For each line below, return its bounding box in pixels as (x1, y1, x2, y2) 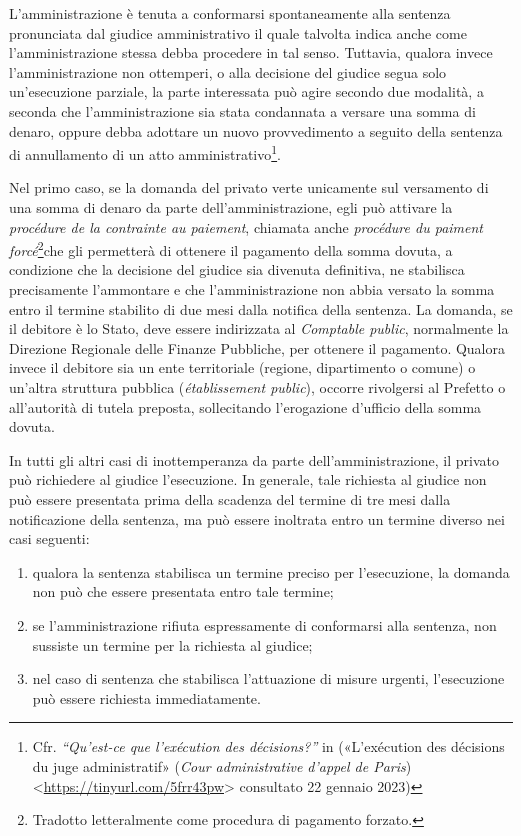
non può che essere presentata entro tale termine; (32, 581, 334, 602)
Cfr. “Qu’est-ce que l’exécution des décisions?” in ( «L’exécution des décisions (32, 736, 505, 757)
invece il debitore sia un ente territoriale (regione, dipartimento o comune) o (9, 357, 476, 378)
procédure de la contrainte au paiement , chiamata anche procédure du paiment (9, 216, 483, 237)
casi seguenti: (9, 528, 90, 549)
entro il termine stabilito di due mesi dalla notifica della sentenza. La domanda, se (9, 298, 513, 319)
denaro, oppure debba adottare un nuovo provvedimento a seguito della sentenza (9, 120, 503, 141)
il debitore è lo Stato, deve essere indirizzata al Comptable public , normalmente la (9, 318, 509, 339)
